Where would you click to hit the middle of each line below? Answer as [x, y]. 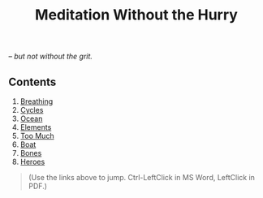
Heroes [32, 161]
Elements [36, 127]
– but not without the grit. [51, 56]
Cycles [32, 110]
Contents [32, 82]
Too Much [37, 136]
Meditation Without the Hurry [136, 15]
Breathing [37, 101]
